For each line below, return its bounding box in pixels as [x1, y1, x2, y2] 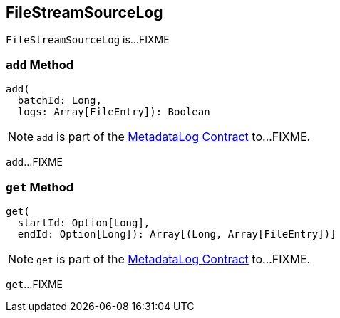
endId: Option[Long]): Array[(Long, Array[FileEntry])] [17, 228, 336, 240]
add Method [6, 57, 73, 72]
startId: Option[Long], [17, 216, 150, 228]
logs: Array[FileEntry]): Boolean [17, 106, 210, 118]
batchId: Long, [17, 95, 102, 107]
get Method [6, 179, 73, 194]
